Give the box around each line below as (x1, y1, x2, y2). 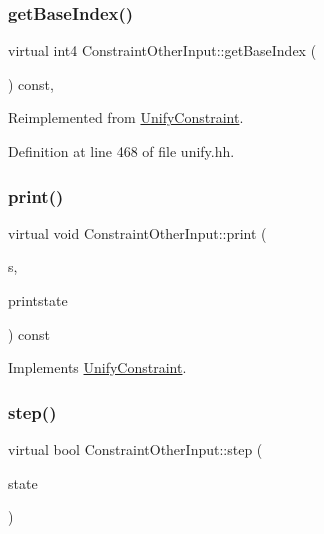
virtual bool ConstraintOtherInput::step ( (8, 439, 263, 459)
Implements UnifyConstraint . (8, 357, 187, 378)
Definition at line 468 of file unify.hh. (8, 141, 235, 161)
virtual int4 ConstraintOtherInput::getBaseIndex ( (8, 40, 317, 61)
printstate (8, 290, 68, 310)
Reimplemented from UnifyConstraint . (8, 107, 244, 128)
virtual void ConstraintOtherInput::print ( (8, 222, 267, 243)
